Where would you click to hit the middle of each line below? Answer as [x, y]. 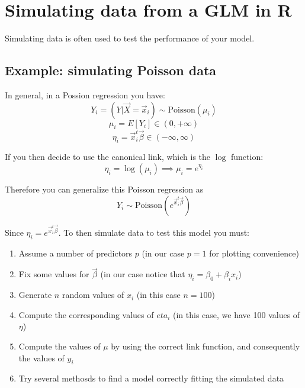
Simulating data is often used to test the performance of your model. [130, 38]
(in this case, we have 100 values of [237, 314]
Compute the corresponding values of [86, 314]
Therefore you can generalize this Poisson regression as [104, 189]
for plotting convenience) [254, 253]
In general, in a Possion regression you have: [85, 94]
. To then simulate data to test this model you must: [154, 232]
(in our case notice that [143, 274]
